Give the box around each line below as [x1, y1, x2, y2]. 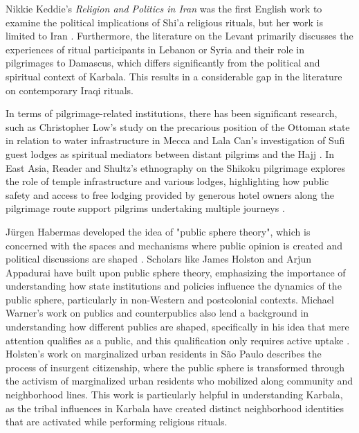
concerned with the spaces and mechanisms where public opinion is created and [6, 238, 342, 252]
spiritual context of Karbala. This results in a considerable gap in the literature [6, 69, 342, 83]
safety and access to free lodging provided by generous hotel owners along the [6, 187, 334, 202]
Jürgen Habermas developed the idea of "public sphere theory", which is [6, 224, 311, 238]
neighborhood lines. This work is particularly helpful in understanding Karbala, [6, 387, 343, 402]
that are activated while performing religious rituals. [6, 414, 228, 429]
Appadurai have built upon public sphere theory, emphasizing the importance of [6, 265, 346, 279]
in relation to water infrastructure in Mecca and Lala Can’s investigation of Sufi [6, 133, 345, 148]
